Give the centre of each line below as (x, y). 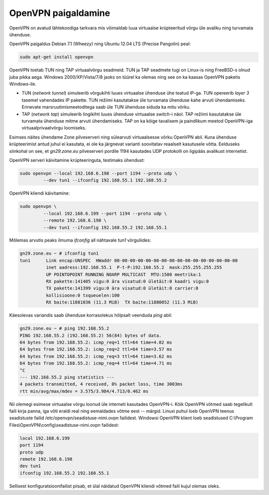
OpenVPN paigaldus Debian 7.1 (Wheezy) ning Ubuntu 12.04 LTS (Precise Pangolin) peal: (100, 44)
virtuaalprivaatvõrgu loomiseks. (54, 128)
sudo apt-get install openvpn (57, 57)
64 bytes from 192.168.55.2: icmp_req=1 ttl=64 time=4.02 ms (96, 342)
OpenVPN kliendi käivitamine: (39, 193)
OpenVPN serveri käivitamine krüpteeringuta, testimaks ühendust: (77, 160)
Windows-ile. (23, 84)
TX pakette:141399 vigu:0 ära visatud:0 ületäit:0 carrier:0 (122, 288)
